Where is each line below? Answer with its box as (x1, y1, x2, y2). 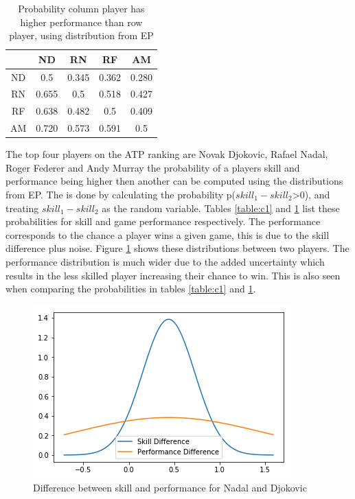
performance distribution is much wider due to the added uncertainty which (5, 255, 325, 268)
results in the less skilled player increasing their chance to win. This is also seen (5, 268, 341, 282)
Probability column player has (18, 1, 145, 15)
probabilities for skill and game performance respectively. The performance (5, 214, 321, 229)
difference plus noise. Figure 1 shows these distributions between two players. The (5, 241, 350, 255)
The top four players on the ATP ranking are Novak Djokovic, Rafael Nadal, (5, 147, 328, 161)
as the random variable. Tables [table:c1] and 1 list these (102, 200, 340, 215)
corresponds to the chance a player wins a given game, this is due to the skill (5, 227, 330, 242)
